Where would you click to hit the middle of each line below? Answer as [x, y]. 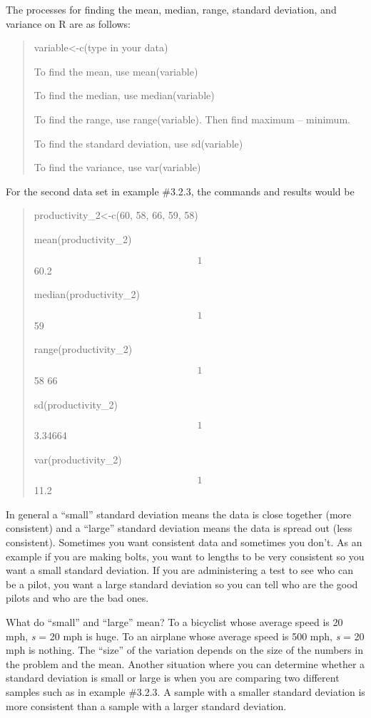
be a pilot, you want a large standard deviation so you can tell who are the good [182, 584]
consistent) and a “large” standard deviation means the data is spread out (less [179, 528]
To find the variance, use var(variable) [117, 167]
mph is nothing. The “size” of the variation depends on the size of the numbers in [184, 650]
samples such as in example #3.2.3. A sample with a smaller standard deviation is [185, 692]
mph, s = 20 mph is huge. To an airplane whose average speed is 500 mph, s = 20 [185, 636]
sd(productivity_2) [76, 404]
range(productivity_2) [83, 349]
